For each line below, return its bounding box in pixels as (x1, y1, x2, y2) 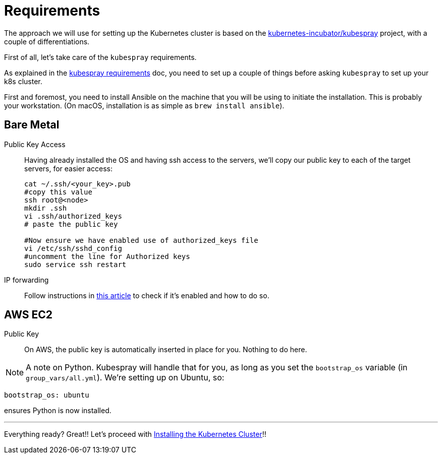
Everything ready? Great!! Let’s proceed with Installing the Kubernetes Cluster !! (4, 430, 266, 439)
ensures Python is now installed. (4, 406, 112, 415)
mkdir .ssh (24, 204, 67, 212)
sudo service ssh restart (24, 260, 127, 269)
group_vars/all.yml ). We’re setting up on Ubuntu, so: (26, 372, 225, 383)
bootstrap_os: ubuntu (4, 391, 89, 400)
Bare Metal (4, 118, 60, 132)
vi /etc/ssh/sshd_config (24, 244, 122, 252)
